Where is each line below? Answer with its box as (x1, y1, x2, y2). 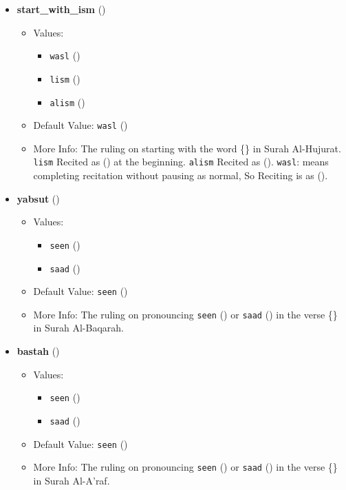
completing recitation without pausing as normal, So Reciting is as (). (33, 168, 328, 183)
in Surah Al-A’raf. (33, 473, 110, 487)
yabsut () (17, 191, 60, 205)
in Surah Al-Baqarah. (33, 320, 124, 335)
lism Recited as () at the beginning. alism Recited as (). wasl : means (33, 154, 329, 169)
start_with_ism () (17, 2, 106, 16)
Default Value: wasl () (33, 118, 128, 132)
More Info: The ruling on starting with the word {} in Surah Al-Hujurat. (33, 141, 341, 155)
